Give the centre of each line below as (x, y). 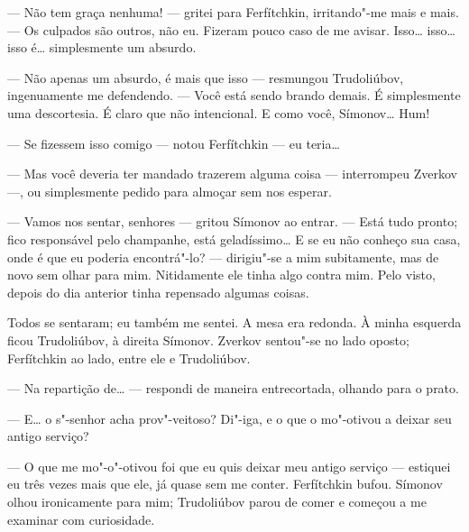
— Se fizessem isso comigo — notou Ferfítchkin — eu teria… (174, 143)
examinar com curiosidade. (81, 519)
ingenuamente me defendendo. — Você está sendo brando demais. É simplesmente (234, 95)
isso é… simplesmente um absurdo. (102, 47)
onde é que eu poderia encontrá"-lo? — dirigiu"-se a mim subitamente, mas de (223, 257)
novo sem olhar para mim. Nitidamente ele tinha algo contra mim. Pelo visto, (221, 275)
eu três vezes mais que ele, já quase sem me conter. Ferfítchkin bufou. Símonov (225, 484)
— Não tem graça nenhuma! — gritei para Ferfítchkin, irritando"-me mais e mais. (233, 12)
